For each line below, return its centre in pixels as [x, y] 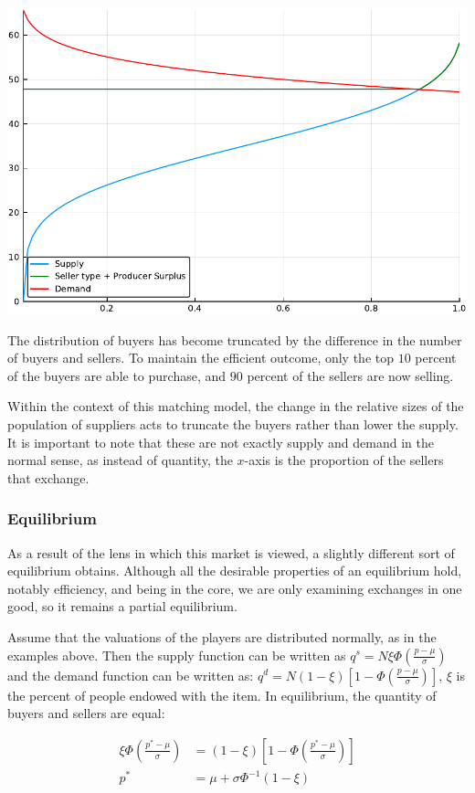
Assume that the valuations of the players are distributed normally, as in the [222, 636]
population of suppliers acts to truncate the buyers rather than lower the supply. [233, 423]
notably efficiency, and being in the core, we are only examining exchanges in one [235, 588]
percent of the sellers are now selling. [350, 375]
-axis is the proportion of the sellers [344, 460]
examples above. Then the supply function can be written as [177, 655]
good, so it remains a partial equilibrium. [122, 606]
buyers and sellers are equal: [86, 713]
